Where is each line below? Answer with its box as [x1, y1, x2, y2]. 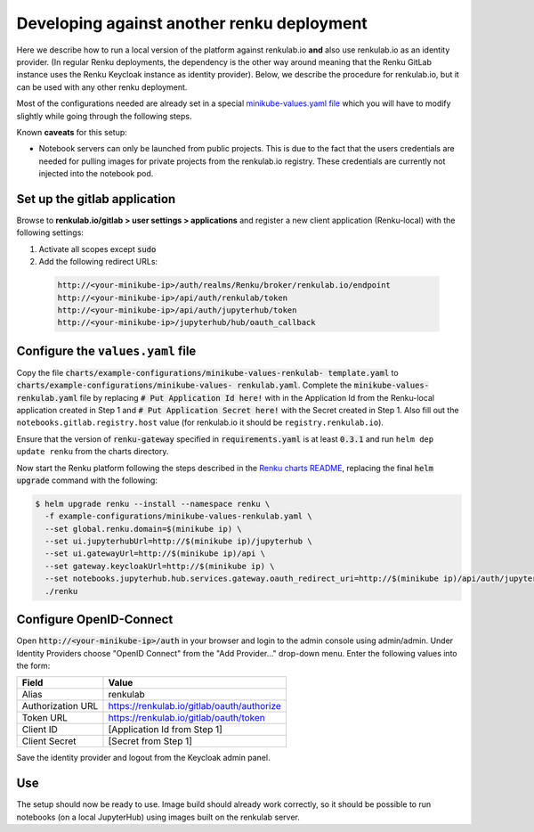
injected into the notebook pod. [38, 168, 154, 179]
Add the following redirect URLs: [38, 257, 158, 267]
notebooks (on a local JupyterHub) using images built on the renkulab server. [16, 812, 300, 822]
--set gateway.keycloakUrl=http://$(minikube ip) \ [44, 561, 275, 571]
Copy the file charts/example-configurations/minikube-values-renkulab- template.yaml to [16, 367, 400, 378]
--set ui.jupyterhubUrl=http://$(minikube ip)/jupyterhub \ [44, 536, 312, 547]
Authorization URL [21, 700, 99, 713]
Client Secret [21, 735, 77, 747]
